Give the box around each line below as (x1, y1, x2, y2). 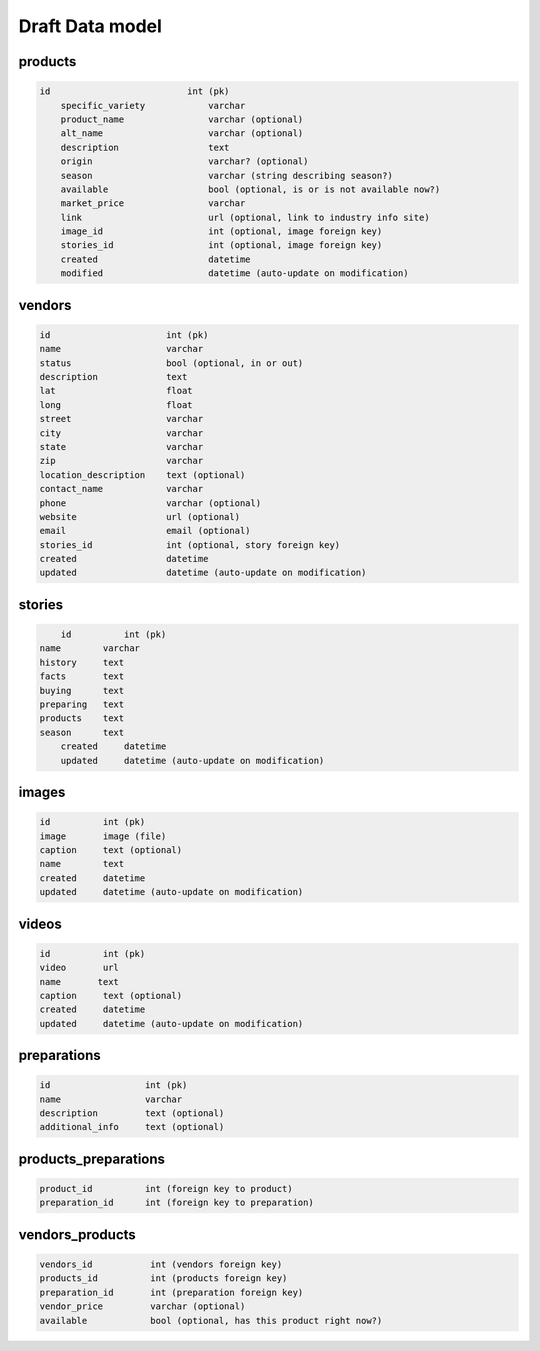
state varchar (39, 441, 204, 452)
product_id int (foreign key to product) (39, 1183, 294, 1195)
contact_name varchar (39, 483, 204, 495)
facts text (39, 671, 125, 682)
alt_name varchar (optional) (60, 128, 304, 139)
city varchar (39, 427, 204, 439)
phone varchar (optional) (39, 497, 262, 509)
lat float (39, 385, 194, 397)
